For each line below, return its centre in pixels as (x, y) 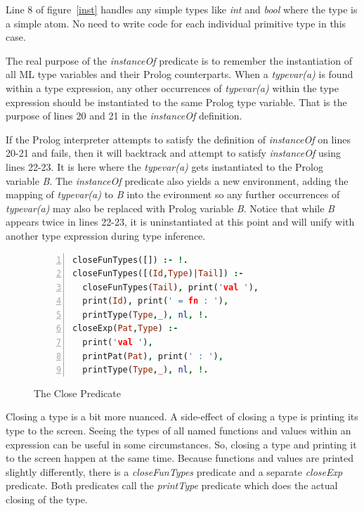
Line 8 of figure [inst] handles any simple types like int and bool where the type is (182, 9)
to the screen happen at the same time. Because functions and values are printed (180, 458)
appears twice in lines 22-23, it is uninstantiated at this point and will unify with (180, 222)
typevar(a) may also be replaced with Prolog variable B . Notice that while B (170, 208)
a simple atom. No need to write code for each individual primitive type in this (176, 23)
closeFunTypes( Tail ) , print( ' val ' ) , (170, 287)
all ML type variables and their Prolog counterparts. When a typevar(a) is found (180, 74)
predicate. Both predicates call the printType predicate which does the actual (172, 485)
